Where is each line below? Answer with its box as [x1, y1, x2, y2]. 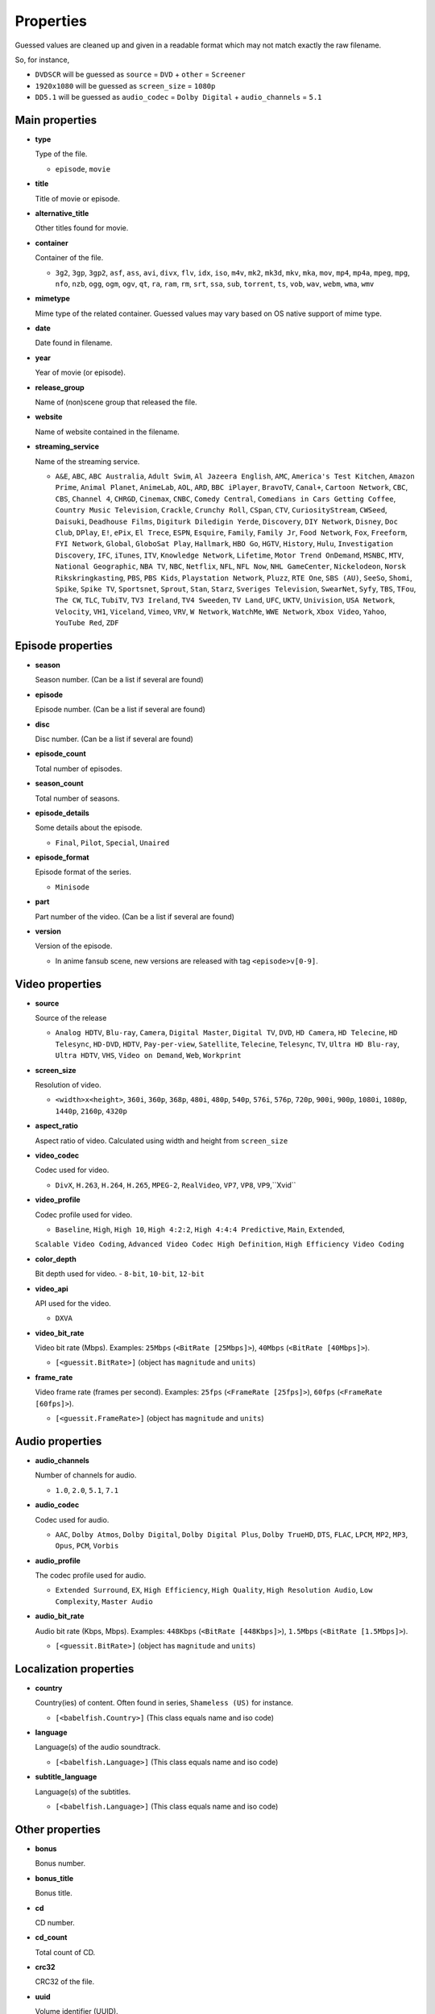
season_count [35, 778, 84, 789]
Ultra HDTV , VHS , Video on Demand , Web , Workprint [55, 1051, 242, 1060]
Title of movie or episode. [35, 193, 121, 203]
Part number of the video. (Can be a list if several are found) [35, 911, 235, 922]
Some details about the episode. [35, 823, 143, 833]
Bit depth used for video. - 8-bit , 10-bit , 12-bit [35, 1269, 205, 1278]
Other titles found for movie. [35, 223, 129, 233]
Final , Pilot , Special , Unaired [55, 838, 170, 847]
